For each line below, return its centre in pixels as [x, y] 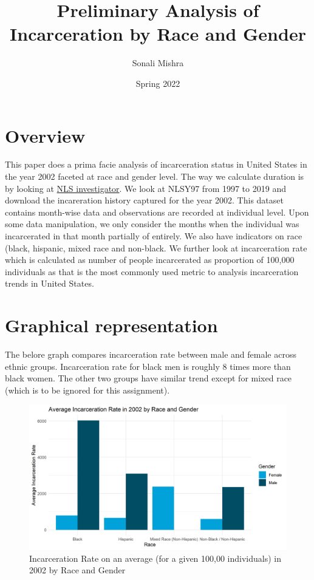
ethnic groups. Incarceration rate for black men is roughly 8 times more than [148, 366]
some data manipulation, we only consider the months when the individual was [152, 224]
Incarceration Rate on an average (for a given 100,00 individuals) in [155, 558]
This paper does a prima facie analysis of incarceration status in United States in [156, 164]
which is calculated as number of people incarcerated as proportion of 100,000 [150, 260]
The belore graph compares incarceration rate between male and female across [151, 354]
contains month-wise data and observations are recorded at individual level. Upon [157, 212]
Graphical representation [111, 325]
